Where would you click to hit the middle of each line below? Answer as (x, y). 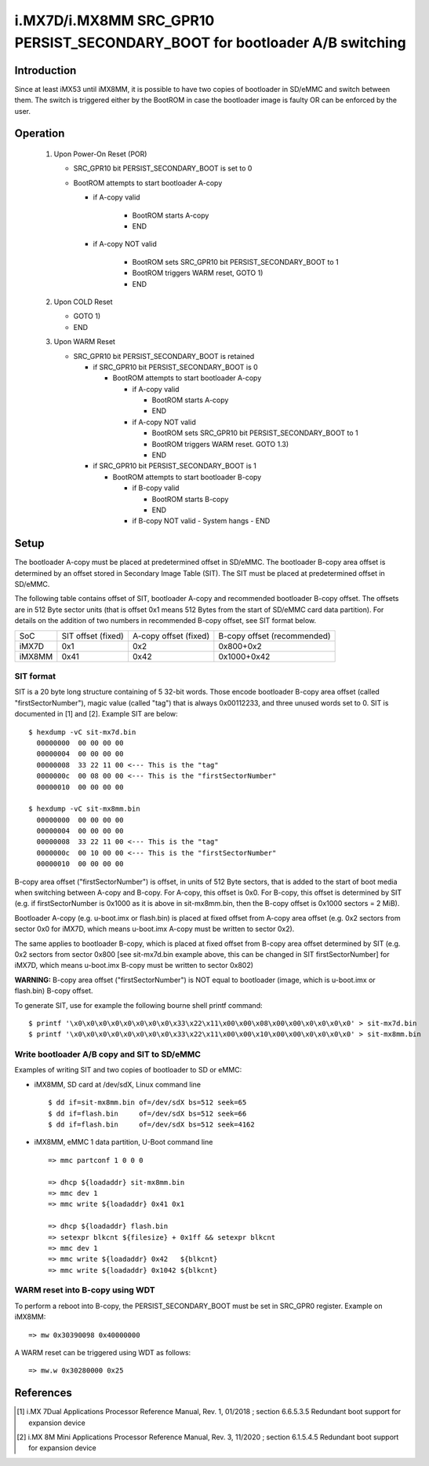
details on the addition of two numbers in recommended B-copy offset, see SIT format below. (165, 621)
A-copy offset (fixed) (171, 636)
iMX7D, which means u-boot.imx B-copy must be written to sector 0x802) (134, 966)
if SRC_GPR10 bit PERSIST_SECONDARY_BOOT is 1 (175, 466)
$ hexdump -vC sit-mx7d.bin (82, 732)
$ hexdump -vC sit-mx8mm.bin (84, 809)
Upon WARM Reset (84, 342)
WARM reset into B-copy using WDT (85, 1290)
